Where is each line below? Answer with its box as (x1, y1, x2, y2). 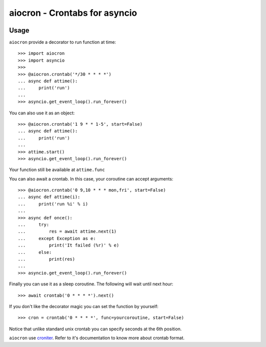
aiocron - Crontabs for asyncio (9, 7, 137, 18)
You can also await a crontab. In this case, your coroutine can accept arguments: (9, 175, 173, 182)
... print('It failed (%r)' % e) (18, 243, 119, 248)
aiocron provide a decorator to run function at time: (9, 39, 116, 45)
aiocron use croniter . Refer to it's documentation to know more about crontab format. (9, 335, 185, 341)
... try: (18, 222, 49, 228)
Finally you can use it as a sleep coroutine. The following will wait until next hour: (9, 281, 173, 287)
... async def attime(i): (18, 194, 81, 200)
